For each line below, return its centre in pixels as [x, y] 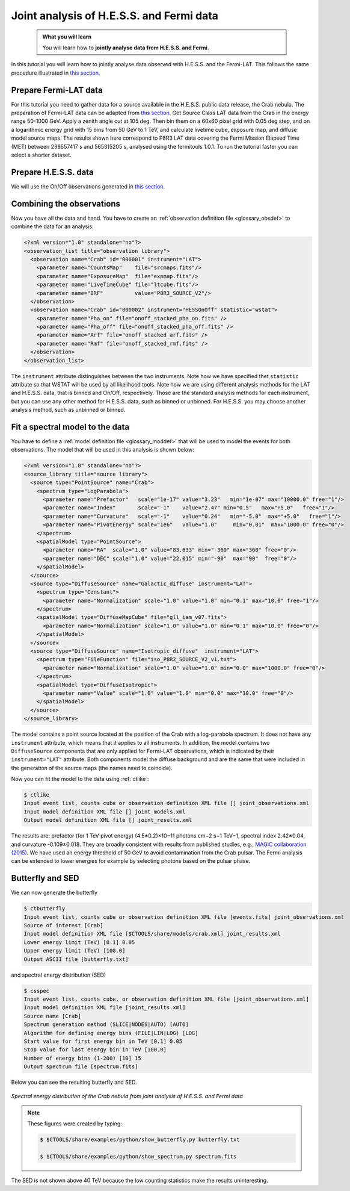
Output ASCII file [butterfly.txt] [76, 959]
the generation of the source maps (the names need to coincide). [92, 768]
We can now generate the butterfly [54, 893]
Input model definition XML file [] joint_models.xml [105, 812]
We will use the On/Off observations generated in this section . [88, 186]
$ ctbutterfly [45, 909]
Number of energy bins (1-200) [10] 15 [82, 1058]
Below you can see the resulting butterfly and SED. [74, 1082]
